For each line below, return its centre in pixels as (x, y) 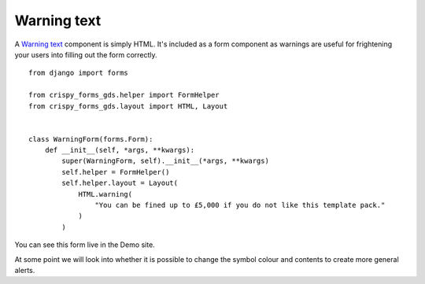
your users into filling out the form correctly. (86, 54)
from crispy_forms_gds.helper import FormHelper (124, 95)
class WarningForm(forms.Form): (91, 139)
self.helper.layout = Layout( (120, 183)
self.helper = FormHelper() (116, 172)
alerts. (25, 270)
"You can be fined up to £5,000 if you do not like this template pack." (240, 205)
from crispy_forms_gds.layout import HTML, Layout (128, 106)
